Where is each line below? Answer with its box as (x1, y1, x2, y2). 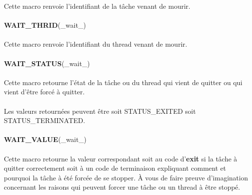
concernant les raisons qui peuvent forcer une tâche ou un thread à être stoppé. (4, 182, 240, 192)
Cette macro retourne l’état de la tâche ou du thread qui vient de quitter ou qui (4, 77, 243, 87)
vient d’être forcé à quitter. (4, 87, 85, 97)
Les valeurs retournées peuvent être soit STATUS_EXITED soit (4, 106, 196, 116)
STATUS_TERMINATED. (4, 115, 85, 125)
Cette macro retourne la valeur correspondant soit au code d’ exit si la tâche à (4, 153, 237, 163)
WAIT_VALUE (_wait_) (4, 134, 87, 144)
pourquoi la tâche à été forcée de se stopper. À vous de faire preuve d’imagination (4, 172, 248, 182)
